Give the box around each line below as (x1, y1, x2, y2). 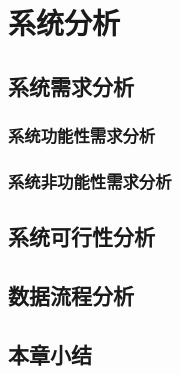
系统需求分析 (8, 70, 134, 101)
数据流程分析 (8, 280, 134, 311)
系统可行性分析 (8, 221, 155, 252)
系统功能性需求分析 (8, 123, 156, 148)
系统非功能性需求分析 (8, 168, 172, 193)
